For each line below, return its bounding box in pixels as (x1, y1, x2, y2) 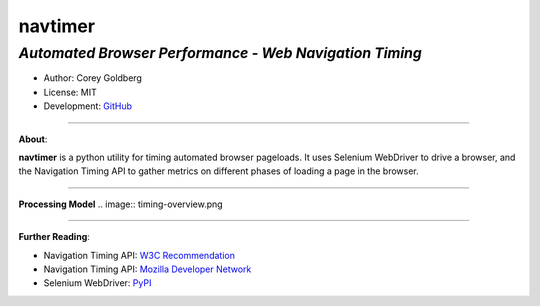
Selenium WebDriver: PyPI (43, 277, 152, 289)
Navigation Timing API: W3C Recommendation (43, 249, 235, 261)
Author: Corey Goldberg (43, 72, 142, 84)
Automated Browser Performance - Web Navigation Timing (18, 44, 422, 62)
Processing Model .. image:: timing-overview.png (18, 198, 224, 210)
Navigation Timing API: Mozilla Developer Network (43, 263, 252, 275)
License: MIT (43, 86, 97, 98)
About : (18, 133, 48, 145)
